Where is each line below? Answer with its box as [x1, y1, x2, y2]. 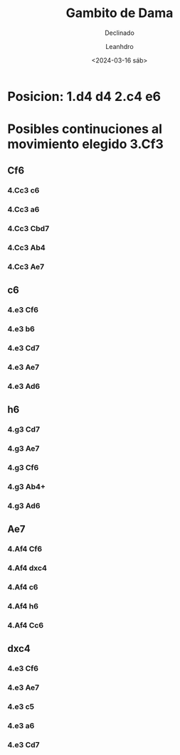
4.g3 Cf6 [7, 463, 39, 473]
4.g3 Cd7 [7, 424, 41, 434]
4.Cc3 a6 [7, 205, 40, 215]
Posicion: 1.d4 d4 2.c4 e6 [7, 88, 162, 105]
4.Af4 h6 [7, 601, 39, 611]
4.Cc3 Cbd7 [7, 224, 50, 234]
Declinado [104, 28, 135, 37]
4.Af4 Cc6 [7, 621, 44, 631]
